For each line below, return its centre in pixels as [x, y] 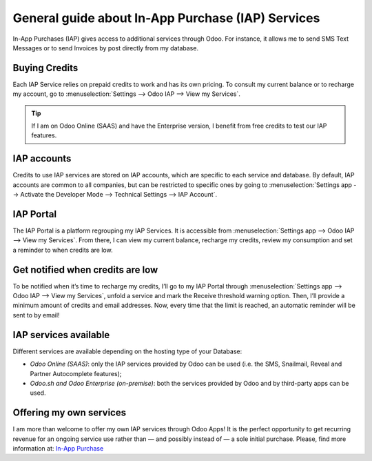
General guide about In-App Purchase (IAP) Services [166, 18]
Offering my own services [70, 413]
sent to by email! [36, 315]
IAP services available [61, 335]
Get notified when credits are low [85, 269]
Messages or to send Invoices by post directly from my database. [106, 48]
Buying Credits [45, 68]
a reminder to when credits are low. [63, 250]
